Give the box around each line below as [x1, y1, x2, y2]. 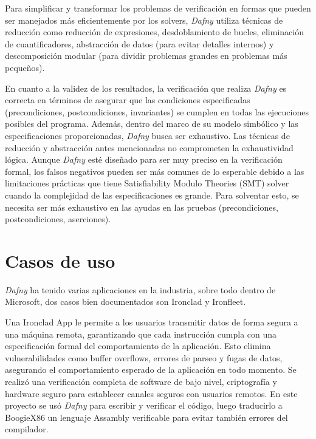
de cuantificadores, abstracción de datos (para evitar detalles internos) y [5, 37, 274, 50]
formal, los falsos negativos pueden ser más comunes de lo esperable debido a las [5, 165, 304, 177]
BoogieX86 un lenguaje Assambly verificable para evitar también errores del [5, 410, 288, 423]
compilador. [5, 423, 49, 435]
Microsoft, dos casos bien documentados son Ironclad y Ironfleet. [5, 295, 246, 308]
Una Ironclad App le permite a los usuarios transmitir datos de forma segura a [5, 316, 298, 328]
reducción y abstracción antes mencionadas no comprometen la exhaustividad [5, 141, 294, 154]
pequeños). [5, 61, 45, 73]
